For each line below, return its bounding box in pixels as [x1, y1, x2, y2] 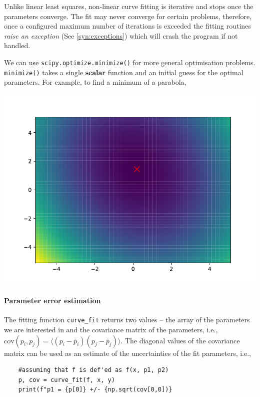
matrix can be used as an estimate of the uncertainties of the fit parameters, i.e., [4, 347, 251, 358]
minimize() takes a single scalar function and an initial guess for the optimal [4, 67, 243, 77]
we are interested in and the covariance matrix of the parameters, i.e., [4, 324, 218, 334]
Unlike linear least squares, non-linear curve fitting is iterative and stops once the [4, 1, 253, 11]
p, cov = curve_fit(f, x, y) [18, 376, 115, 383]
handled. [4, 40, 30, 51]
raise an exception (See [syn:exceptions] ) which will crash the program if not [4, 30, 238, 41]
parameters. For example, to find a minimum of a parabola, [4, 77, 186, 87]
